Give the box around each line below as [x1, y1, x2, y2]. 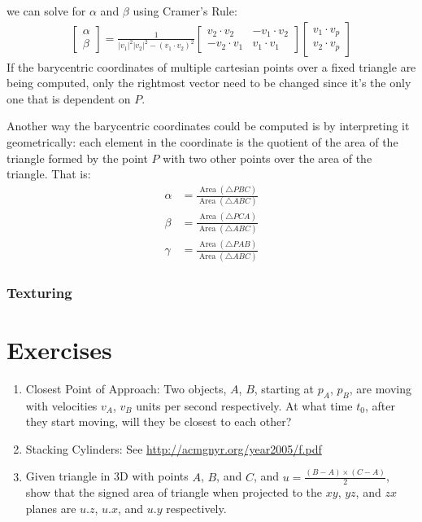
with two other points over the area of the [163, 149, 372, 166]
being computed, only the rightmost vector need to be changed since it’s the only [7, 74, 411, 91]
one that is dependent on [7, 90, 131, 107]
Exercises [7, 332, 112, 366]
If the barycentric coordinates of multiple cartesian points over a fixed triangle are [7, 58, 416, 75]
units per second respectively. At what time [136, 397, 353, 414]
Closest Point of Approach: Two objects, [25, 379, 227, 397]
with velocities [25, 397, 98, 414]
